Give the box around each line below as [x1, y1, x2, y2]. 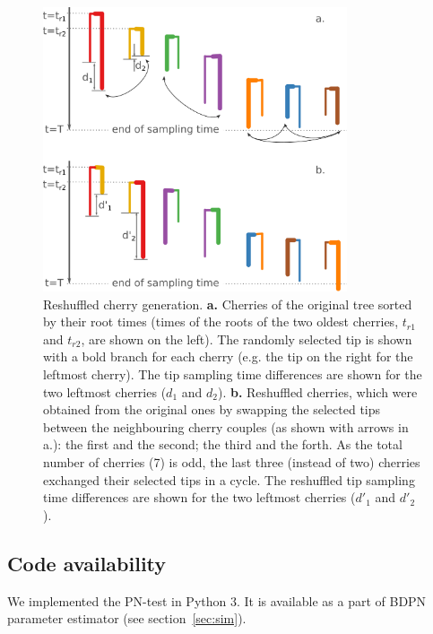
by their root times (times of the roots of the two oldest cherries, [43, 312, 399, 331]
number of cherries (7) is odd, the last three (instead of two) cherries [43, 452, 420, 471]
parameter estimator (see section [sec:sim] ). [7, 609, 247, 628]
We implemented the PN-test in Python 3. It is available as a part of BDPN [7, 591, 427, 610]
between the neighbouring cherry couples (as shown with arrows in [43, 417, 409, 436]
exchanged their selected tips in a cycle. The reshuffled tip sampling [43, 470, 415, 489]
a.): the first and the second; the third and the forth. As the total [43, 435, 403, 454]
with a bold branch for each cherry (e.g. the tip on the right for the [43, 347, 413, 366]
